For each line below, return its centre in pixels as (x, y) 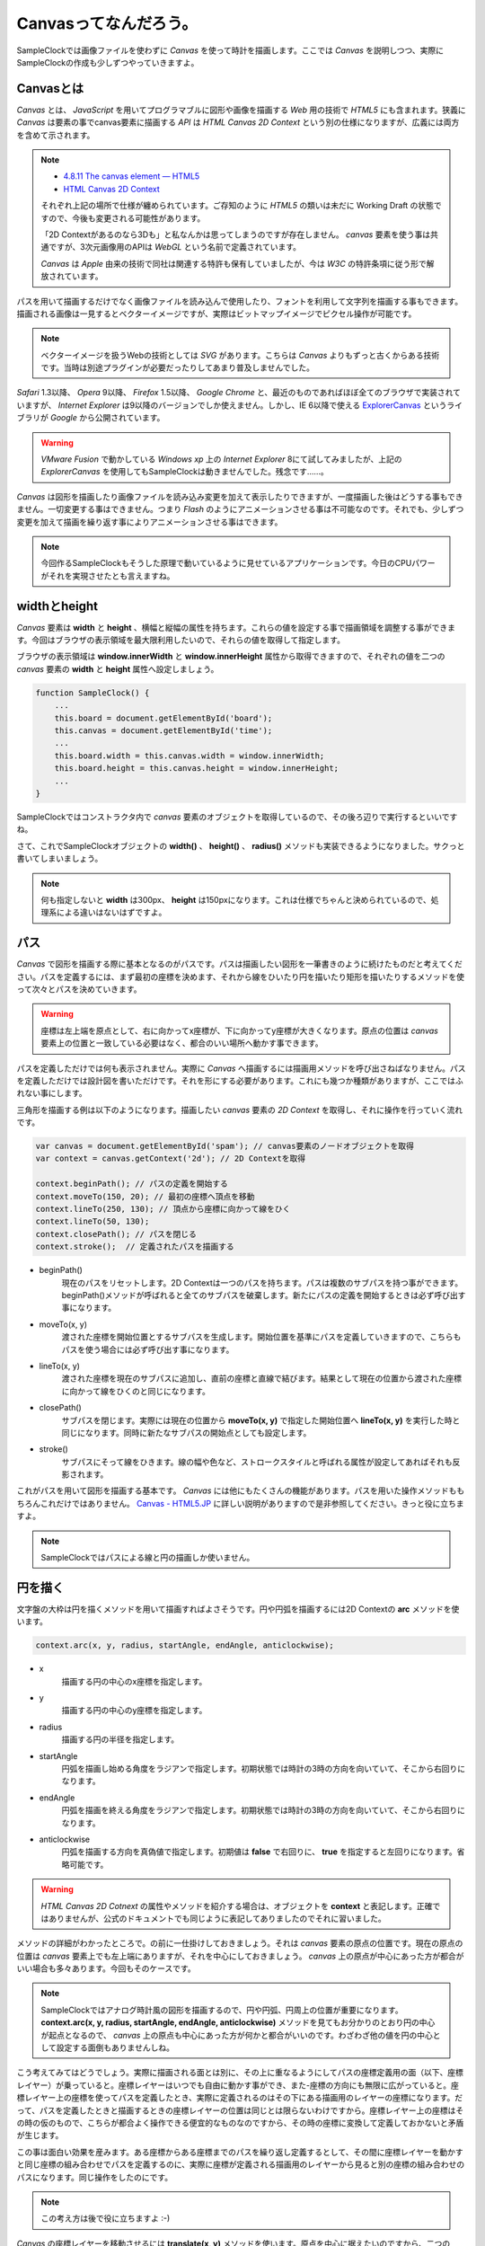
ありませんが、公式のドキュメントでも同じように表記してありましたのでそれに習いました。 (217, 1918)
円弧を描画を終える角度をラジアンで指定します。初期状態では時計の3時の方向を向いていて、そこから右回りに (264, 1810)
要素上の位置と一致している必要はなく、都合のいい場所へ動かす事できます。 (182, 1043)
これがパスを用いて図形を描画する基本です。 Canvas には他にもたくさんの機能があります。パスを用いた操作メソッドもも (241, 1490)
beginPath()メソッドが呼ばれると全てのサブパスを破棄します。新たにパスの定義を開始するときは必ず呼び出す (264, 1295)
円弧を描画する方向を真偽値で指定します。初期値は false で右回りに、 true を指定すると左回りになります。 (259, 1852)
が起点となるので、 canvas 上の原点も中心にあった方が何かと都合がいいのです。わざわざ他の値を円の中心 (237, 2035)
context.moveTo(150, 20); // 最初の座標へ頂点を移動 (145, 1196)
